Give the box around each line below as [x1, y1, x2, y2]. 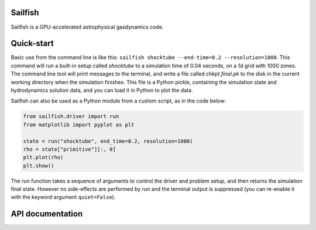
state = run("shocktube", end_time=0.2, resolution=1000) [23, 138, 193, 145]
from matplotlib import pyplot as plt [23, 121, 135, 128]
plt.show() [23, 162, 54, 169]
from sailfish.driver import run [23, 113, 119, 120]
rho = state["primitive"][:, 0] [23, 146, 116, 152]
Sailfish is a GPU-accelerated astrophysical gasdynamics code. [11, 23, 164, 30]
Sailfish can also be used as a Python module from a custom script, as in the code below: [11, 97, 226, 105]
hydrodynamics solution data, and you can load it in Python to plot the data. [11, 87, 193, 94]
